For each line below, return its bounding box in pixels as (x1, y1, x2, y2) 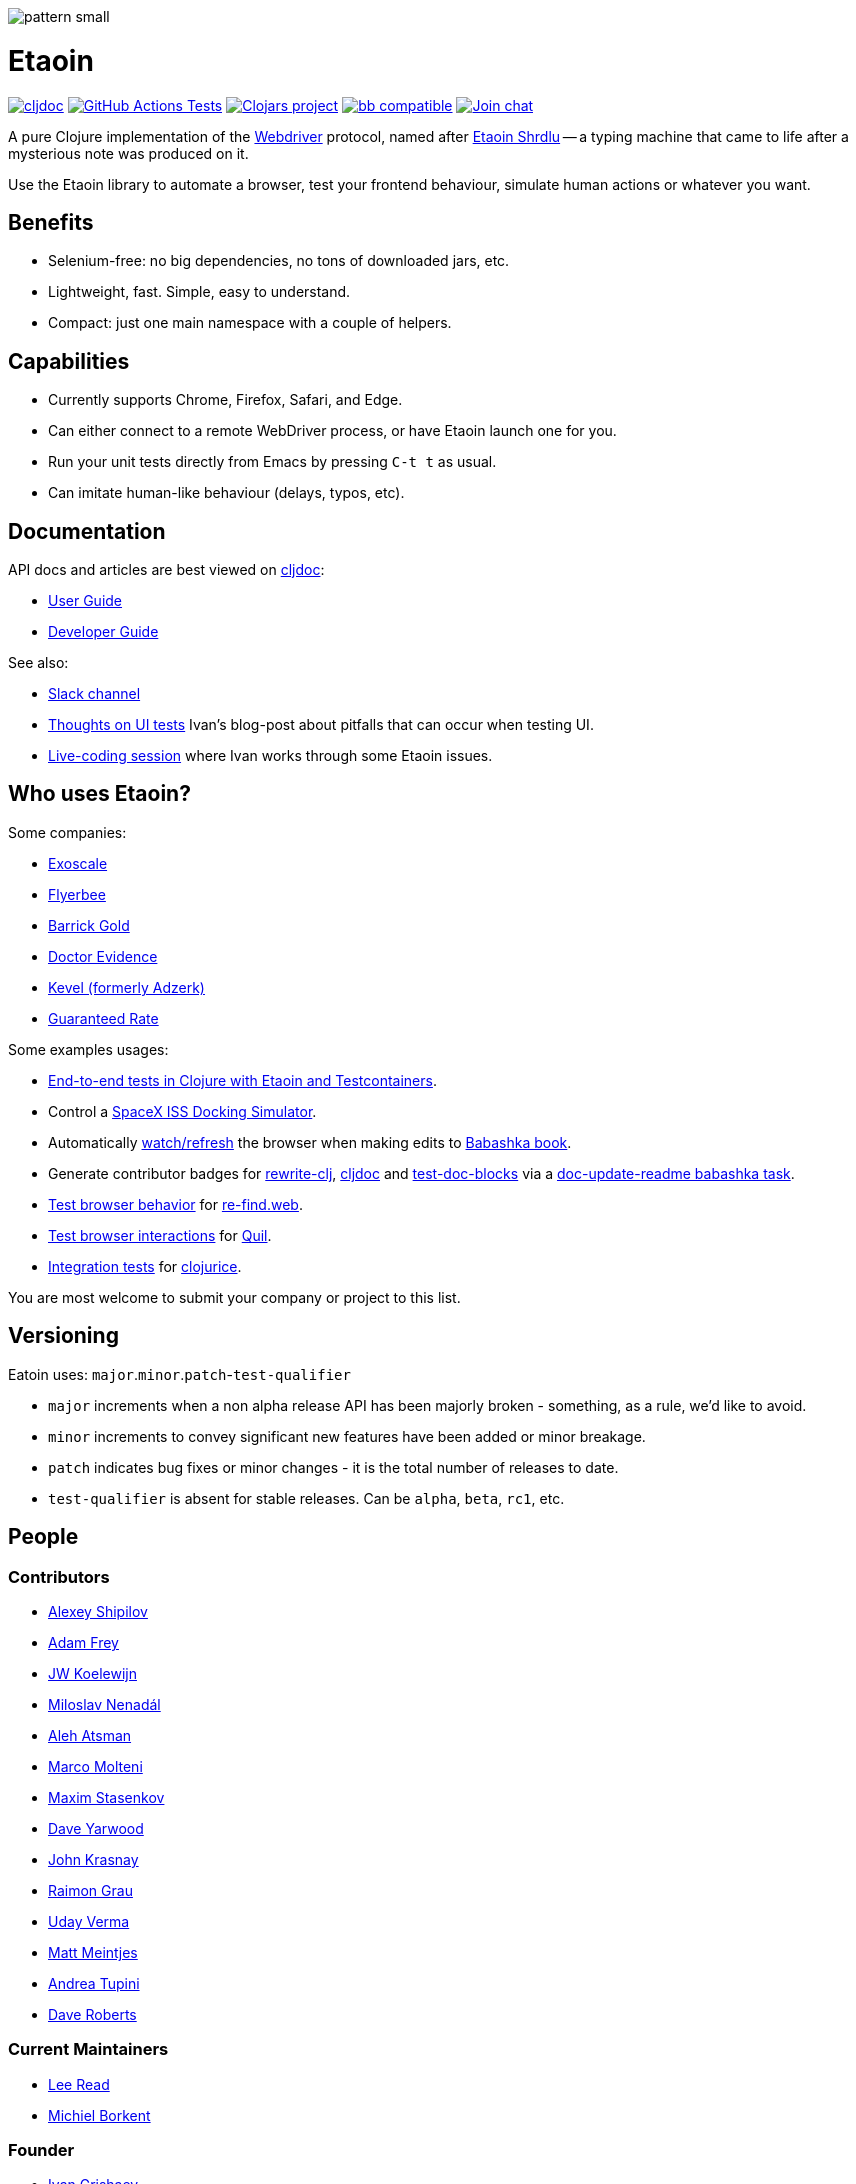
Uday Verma (48, 1912, 130, 1930)
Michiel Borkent (48, 2106, 151, 2124)
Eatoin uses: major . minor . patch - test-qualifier (8, 1365, 351, 1383)
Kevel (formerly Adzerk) (48, 978, 205, 996)
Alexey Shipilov (48, 1602, 148, 1620)
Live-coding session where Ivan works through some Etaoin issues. (48, 747, 493, 765)
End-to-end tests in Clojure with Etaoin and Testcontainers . (48, 1071, 437, 1089)
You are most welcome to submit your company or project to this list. (8, 1288, 461, 1306)
